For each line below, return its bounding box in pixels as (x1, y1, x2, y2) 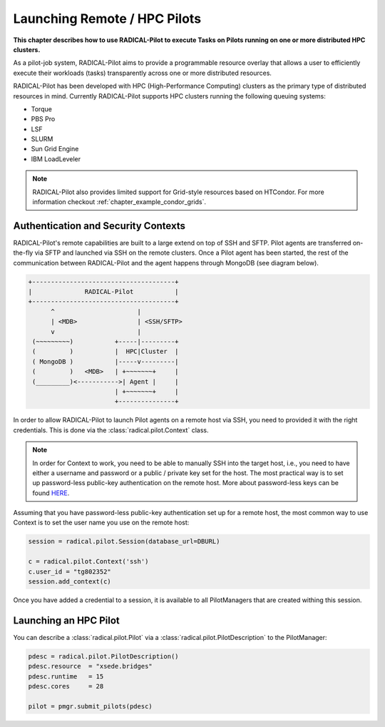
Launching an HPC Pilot (13, 614, 120, 626)
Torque (31, 104, 53, 113)
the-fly (13, 248, 34, 257)
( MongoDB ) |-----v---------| (32, 357, 179, 365)
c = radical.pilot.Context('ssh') (28, 557, 149, 566)
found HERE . (32, 489, 70, 497)
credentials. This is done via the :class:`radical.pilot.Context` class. (13, 425, 209, 434)
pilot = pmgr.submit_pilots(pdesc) (28, 702, 153, 710)
